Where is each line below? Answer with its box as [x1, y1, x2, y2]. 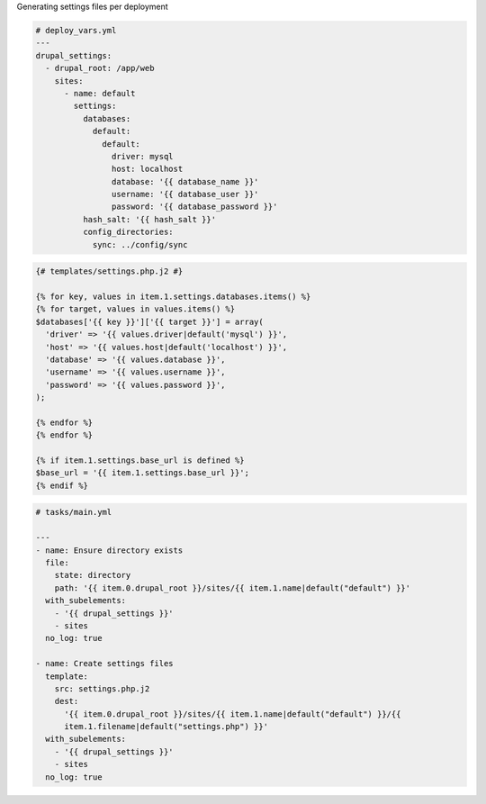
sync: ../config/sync [92, 239, 188, 249]
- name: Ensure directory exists [35, 545, 184, 556]
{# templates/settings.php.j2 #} [35, 266, 184, 276]
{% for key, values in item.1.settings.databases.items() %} [35, 291, 311, 302]
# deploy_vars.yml [35, 25, 117, 35]
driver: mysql [111, 151, 175, 161]
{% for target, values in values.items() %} [35, 304, 236, 314]
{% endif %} [35, 480, 89, 491]
